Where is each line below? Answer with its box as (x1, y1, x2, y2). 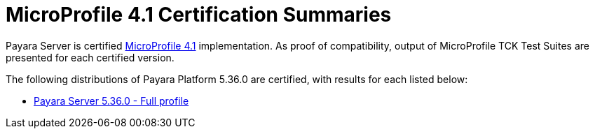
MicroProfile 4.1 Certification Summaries (6, 3, 392, 27)
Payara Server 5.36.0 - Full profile (34, 94, 189, 107)
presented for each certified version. (6, 51, 175, 64)
